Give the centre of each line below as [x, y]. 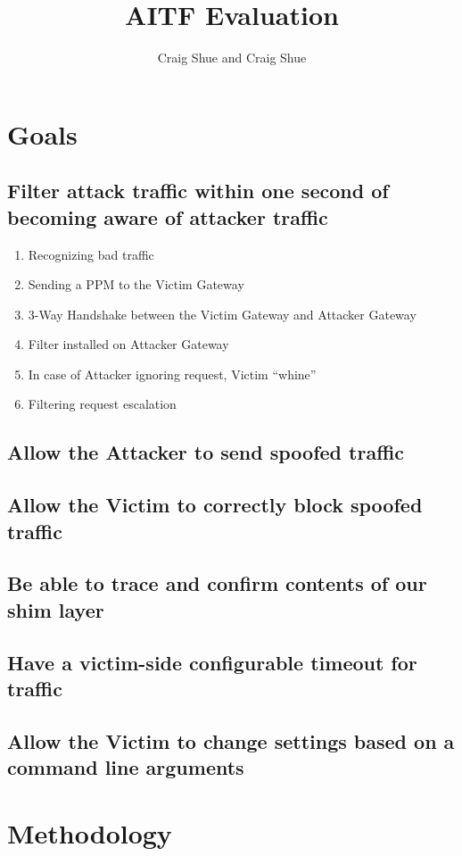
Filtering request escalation [102, 404]
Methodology [90, 832]
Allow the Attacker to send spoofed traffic [206, 452]
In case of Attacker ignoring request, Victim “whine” [172, 374]
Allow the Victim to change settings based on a [231, 740]
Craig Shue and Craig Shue [232, 58]
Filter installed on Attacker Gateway [128, 344]
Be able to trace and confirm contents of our [217, 583]
